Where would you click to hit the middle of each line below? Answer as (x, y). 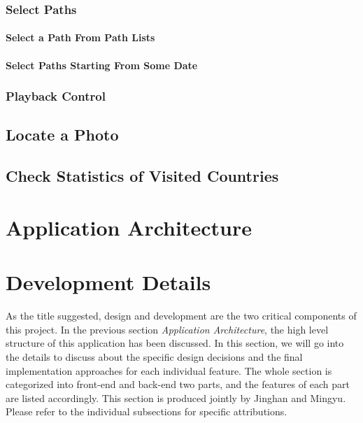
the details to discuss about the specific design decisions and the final (154, 356)
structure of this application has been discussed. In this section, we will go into (175, 343)
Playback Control (56, 96)
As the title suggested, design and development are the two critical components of (181, 316)
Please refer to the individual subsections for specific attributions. (147, 411)
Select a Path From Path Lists (80, 37)
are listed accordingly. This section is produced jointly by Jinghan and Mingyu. (176, 397)
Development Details (108, 282)
